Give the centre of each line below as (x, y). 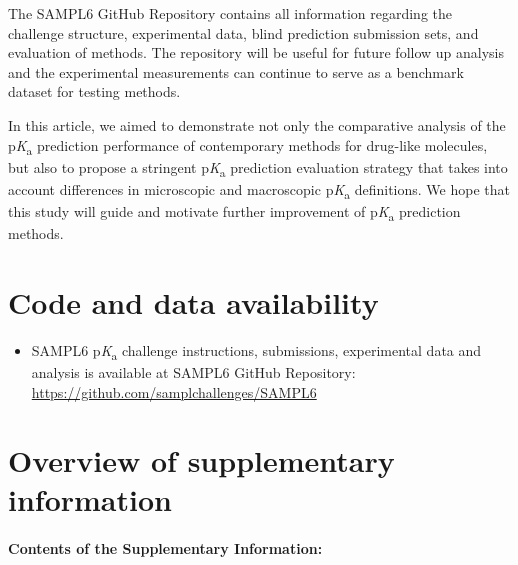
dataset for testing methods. (94, 91)
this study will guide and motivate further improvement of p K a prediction (234, 212)
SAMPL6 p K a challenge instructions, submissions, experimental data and (256, 351)
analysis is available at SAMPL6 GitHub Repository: (193, 371)
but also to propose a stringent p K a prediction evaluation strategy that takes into (258, 168)
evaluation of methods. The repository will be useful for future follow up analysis (256, 52)
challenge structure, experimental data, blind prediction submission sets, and (243, 32)
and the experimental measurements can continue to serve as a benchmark (236, 71)
